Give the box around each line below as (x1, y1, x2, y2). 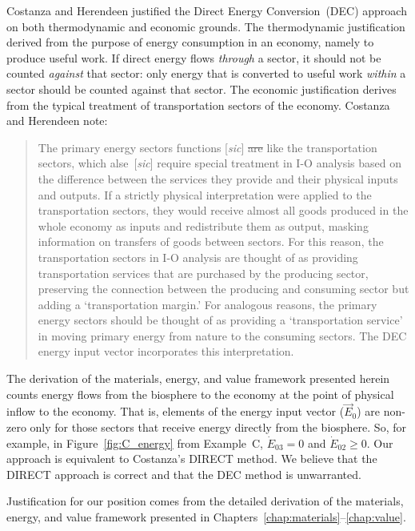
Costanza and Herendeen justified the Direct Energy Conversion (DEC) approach (6, 2, 407, 18)
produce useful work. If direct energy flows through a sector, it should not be (6, 49, 381, 66)
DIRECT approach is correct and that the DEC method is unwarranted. (6, 465, 361, 482)
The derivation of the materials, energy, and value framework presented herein (6, 370, 390, 387)
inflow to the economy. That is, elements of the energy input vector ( (6, 403, 345, 420)
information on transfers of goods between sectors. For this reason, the (38, 233, 384, 250)
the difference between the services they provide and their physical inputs (38, 170, 398, 187)
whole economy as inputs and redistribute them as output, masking (38, 217, 369, 234)
